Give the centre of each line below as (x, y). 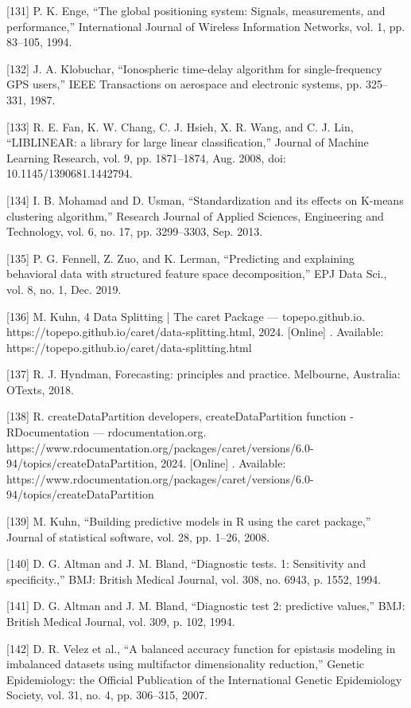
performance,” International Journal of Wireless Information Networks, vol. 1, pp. (206, 26)
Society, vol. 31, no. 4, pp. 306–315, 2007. (107, 695)
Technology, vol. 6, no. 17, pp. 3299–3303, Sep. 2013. (135, 231)
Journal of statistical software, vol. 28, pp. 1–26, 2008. (138, 536)
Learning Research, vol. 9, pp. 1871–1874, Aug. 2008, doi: (146, 157)
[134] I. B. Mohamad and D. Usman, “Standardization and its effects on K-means (205, 199)
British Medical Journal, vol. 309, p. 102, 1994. (121, 621)
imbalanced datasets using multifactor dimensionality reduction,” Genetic (186, 664)
